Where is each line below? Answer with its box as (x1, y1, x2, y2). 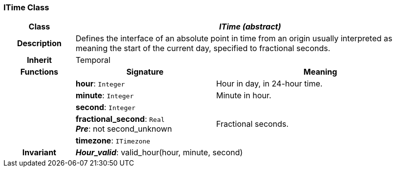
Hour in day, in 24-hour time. (216, 79, 323, 89)
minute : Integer (75, 90, 134, 101)
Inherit (27, 55, 52, 65)
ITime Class (3, 2, 49, 12)
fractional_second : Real (75, 114, 165, 124)
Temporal (75, 55, 111, 65)
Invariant (22, 147, 57, 158)
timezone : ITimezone (75, 136, 150, 146)
